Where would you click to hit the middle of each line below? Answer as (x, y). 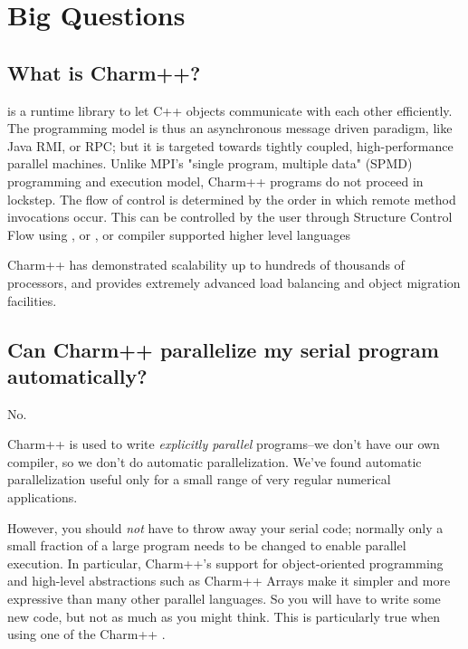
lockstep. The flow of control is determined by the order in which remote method (232, 199)
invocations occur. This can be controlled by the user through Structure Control (230, 217)
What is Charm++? (104, 72)
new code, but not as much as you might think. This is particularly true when (224, 616)
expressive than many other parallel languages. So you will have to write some (224, 599)
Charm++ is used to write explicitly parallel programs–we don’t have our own (224, 444)
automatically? (77, 375)
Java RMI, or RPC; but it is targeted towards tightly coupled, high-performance (230, 145)
